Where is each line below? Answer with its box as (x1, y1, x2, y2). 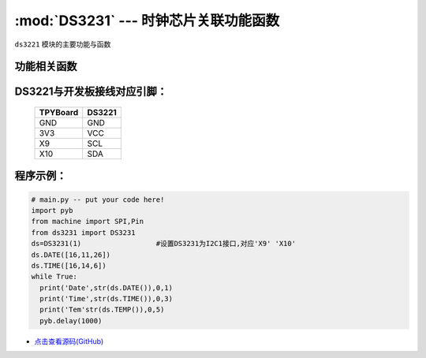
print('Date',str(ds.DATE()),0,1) (39, 283, 174, 292)
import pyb (31, 206, 73, 214)
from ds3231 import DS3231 (31, 228, 136, 237)
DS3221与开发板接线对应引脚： (14, 85, 167, 99)
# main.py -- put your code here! (31, 195, 165, 204)
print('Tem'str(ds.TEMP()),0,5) (39, 305, 165, 315)
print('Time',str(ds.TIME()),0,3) (39, 294, 174, 304)
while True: (31, 272, 78, 282)
